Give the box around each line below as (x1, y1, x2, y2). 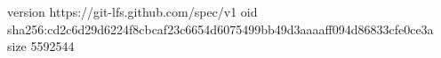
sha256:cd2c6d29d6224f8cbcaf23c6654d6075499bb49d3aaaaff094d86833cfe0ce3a (7, 19, 434, 38)
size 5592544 (7, 37, 75, 55)
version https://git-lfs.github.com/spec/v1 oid (7, 3, 258, 20)
